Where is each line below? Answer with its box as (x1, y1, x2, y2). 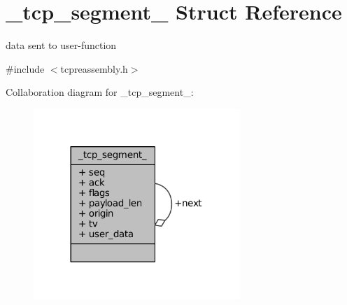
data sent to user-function (6, 38, 117, 52)
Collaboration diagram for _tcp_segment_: (6, 85, 194, 99)
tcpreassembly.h (60, 61, 128, 76)
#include (6, 61, 45, 76)
